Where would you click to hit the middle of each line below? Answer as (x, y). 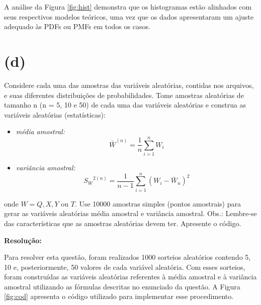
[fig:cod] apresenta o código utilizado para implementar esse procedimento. (119, 296)
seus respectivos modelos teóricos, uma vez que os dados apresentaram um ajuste (129, 16)
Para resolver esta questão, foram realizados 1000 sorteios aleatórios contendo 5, (127, 257)
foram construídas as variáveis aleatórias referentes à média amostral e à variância (130, 277)
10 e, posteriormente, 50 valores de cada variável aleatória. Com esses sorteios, (125, 267)
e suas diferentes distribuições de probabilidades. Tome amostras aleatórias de (124, 95)
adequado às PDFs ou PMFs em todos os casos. (77, 26)
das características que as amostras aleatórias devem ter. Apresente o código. (123, 223)
